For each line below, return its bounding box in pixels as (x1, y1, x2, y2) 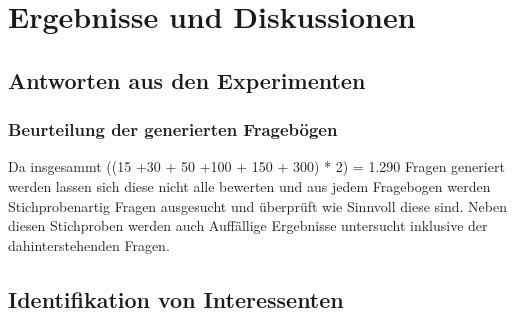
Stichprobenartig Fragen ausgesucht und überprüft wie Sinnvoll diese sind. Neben (8, 195, 507, 216)
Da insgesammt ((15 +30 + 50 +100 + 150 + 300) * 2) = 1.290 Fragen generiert (8, 156, 505, 177)
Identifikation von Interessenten (8, 283, 344, 314)
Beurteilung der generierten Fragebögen (8, 117, 338, 142)
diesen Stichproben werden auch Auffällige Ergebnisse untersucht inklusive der (8, 215, 488, 236)
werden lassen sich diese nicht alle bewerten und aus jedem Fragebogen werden (8, 175, 491, 196)
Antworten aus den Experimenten (8, 64, 366, 95)
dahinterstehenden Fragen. (8, 234, 170, 255)
